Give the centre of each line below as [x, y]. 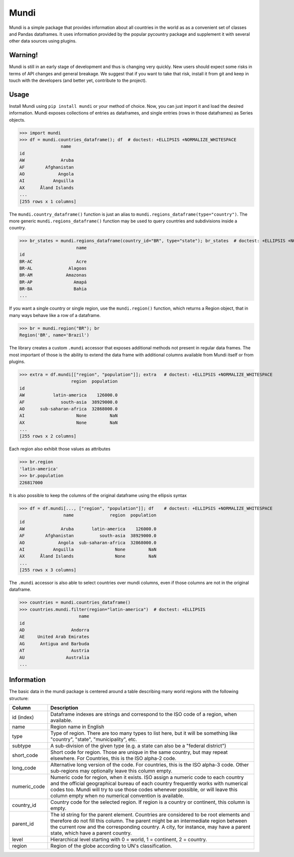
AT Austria [54, 651]
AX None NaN [68, 422]
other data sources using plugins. [43, 41]
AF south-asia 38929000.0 [68, 402]
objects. [17, 120]
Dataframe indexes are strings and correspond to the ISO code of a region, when [144, 714]
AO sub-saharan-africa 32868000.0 [68, 409]
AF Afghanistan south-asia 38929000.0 [88, 536]
